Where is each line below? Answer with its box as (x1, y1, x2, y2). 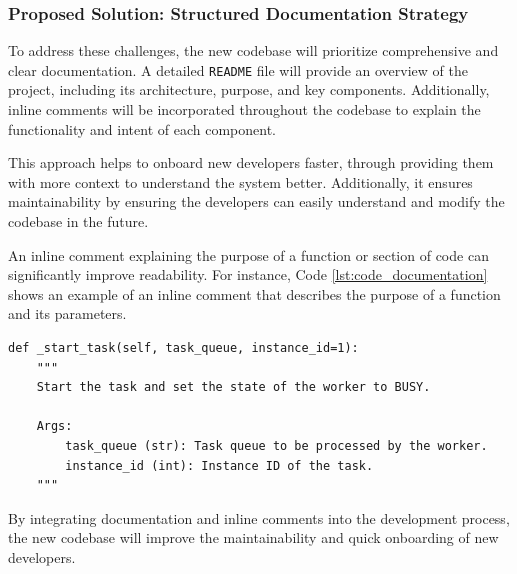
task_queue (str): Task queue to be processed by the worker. (65, 438, 488, 453)
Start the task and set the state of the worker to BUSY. (36, 380, 431, 395)
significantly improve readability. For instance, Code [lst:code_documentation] (8, 264, 488, 285)
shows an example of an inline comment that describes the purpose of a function (8, 283, 501, 304)
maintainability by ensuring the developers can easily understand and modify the (8, 191, 505, 212)
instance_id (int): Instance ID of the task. (65, 458, 374, 473)
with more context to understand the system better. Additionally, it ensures (8, 171, 473, 192)
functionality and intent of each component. (8, 118, 276, 139)
